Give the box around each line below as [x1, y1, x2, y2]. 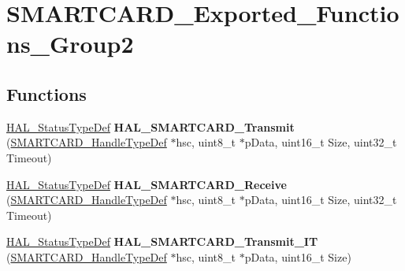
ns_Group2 [6, 28, 134, 60]
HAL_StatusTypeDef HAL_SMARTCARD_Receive [6, 176, 287, 192]
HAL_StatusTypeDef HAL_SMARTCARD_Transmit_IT [6, 233, 318, 250]
